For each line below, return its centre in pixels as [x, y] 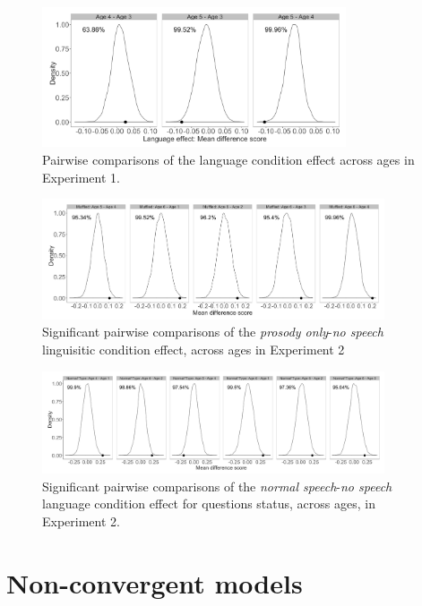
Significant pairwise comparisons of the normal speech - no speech [217, 486]
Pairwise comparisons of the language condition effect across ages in [228, 159]
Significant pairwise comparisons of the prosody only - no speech [213, 332]
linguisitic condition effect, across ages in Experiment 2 [194, 349]
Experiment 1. [81, 177]
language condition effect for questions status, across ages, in [209, 504]
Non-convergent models [155, 582]
